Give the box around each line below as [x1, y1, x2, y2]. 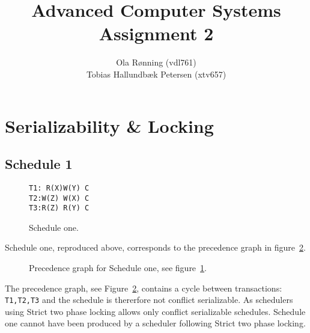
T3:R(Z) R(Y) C [29, 204, 90, 213]
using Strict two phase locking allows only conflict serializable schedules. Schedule [5, 305, 306, 317]
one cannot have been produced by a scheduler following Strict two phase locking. [5, 317, 306, 329]
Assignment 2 [99, 21, 214, 46]
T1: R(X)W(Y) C [29, 183, 90, 192]
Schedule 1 [5, 154, 73, 173]
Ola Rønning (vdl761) [116, 56, 196, 69]
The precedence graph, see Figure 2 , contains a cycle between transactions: [5, 281, 282, 294]
